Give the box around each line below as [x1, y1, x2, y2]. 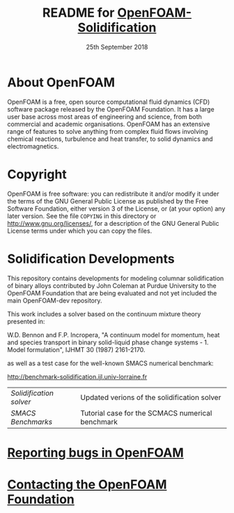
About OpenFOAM [7, 75, 116, 90]
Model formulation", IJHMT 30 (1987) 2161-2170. [7, 345, 146, 353]
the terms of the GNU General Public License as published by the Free [7, 197, 209, 205]
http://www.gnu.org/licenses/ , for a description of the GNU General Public [7, 219, 219, 227]
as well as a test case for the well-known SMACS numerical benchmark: [7, 359, 214, 367]
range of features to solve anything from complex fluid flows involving [7, 127, 208, 135]
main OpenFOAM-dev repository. [7, 296, 102, 305]
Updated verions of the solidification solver [79, 392, 221, 402]
